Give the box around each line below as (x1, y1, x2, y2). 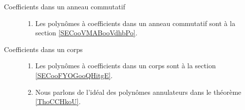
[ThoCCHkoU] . (35, 96, 81, 107)
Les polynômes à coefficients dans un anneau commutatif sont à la (35, 18, 236, 28)
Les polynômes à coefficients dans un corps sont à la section (35, 60, 216, 71)
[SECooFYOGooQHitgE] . (35, 70, 113, 80)
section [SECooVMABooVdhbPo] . (35, 27, 138, 38)
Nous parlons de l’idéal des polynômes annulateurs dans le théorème (35, 86, 242, 97)
